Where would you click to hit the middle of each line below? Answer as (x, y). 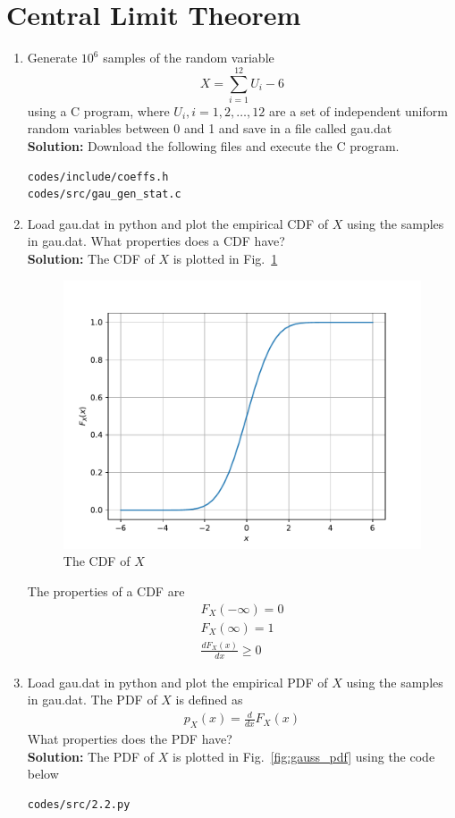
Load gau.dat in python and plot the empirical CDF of (178, 223)
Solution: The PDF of (91, 756)
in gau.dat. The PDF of (92, 700)
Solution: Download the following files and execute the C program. (213, 146)
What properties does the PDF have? (130, 739)
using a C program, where (98, 110)
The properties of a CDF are (106, 590)
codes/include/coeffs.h (98, 177)
